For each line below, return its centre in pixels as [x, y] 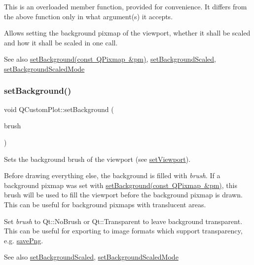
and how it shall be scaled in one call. [61, 42]
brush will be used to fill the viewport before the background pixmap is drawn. [123, 195]
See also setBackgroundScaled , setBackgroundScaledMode [91, 257]
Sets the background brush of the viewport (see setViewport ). [97, 159]
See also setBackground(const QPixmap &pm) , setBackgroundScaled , [110, 59]
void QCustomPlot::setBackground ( [59, 109]
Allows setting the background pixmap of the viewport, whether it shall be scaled [127, 33]
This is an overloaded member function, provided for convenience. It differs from [126, 6]
